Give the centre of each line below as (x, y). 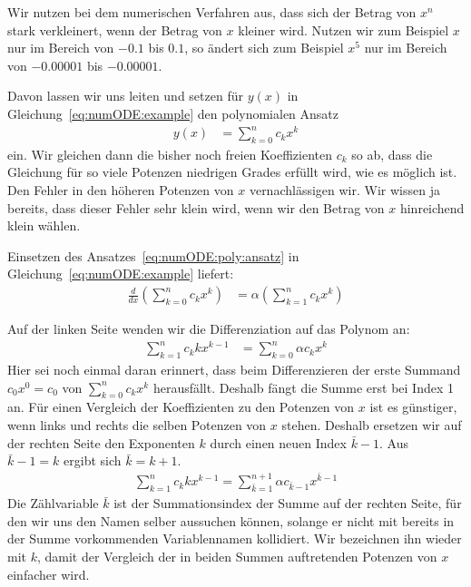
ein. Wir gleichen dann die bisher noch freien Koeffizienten (170, 154)
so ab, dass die (392, 154)
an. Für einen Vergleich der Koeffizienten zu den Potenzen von (181, 407)
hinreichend (432, 207)
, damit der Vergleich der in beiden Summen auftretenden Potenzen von (237, 557)
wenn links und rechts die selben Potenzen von (137, 424)
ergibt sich (93, 460)
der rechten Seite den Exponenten (101, 442)
